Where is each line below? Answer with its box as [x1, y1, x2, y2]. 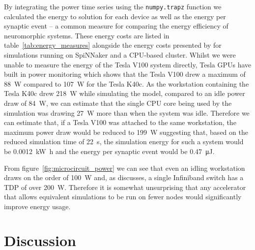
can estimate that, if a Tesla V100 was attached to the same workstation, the [4, 117, 236, 127]
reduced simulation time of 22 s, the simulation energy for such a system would [4, 136, 244, 147]
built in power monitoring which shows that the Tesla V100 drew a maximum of [4, 69, 246, 79]
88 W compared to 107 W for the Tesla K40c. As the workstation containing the [4, 78, 249, 89]
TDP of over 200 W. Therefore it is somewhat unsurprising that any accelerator [4, 182, 246, 192]
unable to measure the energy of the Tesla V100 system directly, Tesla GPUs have [4, 59, 252, 69]
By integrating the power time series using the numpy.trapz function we [4, 1, 222, 11]
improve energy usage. [4, 201, 71, 211]
